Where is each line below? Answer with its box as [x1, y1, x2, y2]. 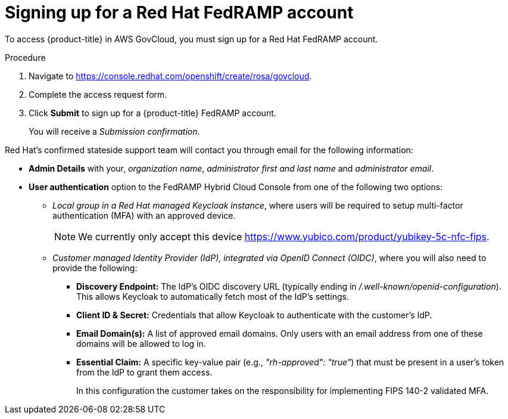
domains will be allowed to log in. [76, 338, 206, 349]
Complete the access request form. [29, 89, 167, 100]
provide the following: [52, 262, 138, 273]
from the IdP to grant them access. [76, 367, 213, 377]
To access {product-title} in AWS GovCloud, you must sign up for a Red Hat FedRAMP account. [5, 33, 378, 44]
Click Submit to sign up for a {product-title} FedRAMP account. [29, 107, 276, 118]
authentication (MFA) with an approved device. [52, 210, 236, 221]
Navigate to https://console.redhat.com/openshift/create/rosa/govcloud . [29, 70, 312, 81]
